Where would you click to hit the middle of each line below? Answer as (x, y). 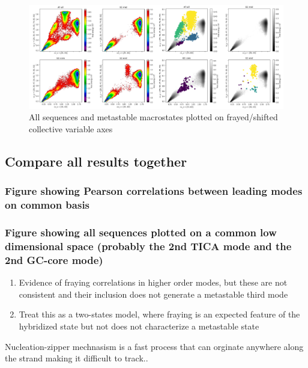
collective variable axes (71, 129)
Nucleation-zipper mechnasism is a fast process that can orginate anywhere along (154, 346)
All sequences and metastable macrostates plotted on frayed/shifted (153, 117)
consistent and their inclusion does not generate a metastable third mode (153, 294)
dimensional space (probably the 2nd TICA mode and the (148, 246)
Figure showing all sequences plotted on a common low (141, 232)
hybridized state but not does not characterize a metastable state (139, 326)
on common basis (47, 205)
